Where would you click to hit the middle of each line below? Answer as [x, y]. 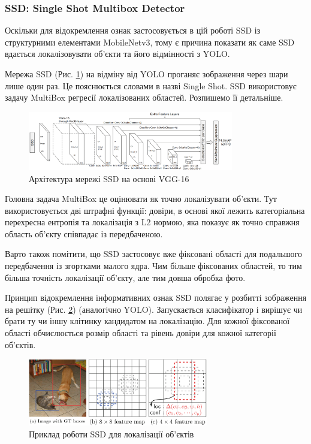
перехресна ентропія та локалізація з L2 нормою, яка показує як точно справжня [152, 222]
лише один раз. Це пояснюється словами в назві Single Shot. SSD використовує [151, 85]
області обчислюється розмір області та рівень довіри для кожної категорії [141, 333]
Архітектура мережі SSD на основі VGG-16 [109, 178]
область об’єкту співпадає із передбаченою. [84, 233]
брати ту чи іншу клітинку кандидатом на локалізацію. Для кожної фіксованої [147, 321]
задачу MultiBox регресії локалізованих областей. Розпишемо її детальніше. [144, 97]
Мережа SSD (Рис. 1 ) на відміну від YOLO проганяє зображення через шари [147, 74]
